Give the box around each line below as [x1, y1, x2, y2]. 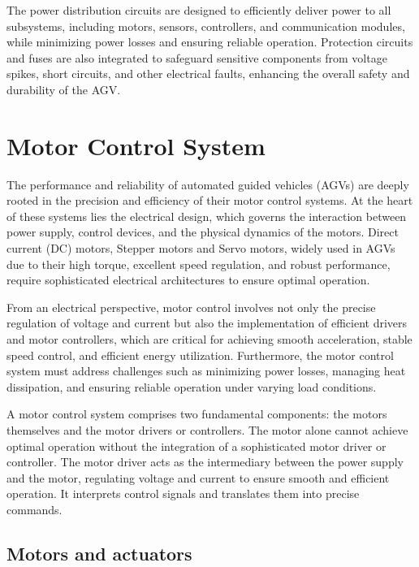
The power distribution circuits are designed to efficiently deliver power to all [6, 2, 391, 18]
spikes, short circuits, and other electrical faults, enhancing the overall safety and [6, 65, 410, 82]
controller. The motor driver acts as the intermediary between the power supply [6, 453, 404, 470]
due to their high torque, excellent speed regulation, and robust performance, [6, 255, 391, 272]
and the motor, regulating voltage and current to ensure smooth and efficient [6, 469, 390, 486]
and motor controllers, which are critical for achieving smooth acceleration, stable [6, 331, 413, 348]
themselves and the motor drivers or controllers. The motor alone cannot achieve [6, 422, 408, 438]
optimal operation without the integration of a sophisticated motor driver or [6, 437, 387, 454]
